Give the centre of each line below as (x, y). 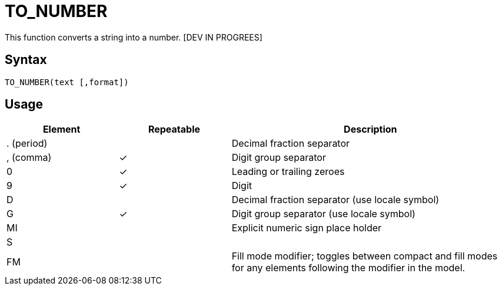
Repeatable (174, 129)
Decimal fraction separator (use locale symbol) (335, 200)
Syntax (26, 60)
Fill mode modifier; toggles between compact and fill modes (365, 256)
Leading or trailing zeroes (288, 172)
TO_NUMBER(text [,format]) (67, 82)
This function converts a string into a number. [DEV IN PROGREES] (134, 37)
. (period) (27, 144)
